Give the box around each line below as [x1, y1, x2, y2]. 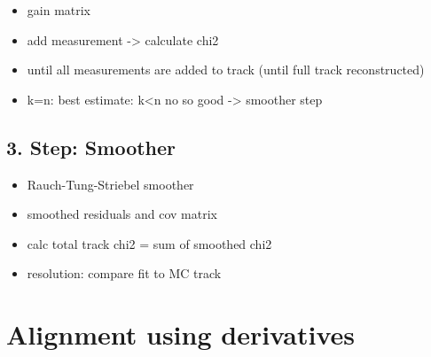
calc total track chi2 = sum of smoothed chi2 [27, 234, 272, 252]
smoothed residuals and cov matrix [27, 205, 217, 223]
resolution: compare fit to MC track [27, 264, 222, 283]
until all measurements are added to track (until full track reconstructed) [27, 60, 425, 79]
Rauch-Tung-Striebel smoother [27, 175, 194, 193]
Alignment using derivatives [6, 316, 355, 353]
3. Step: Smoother [6, 133, 176, 160]
